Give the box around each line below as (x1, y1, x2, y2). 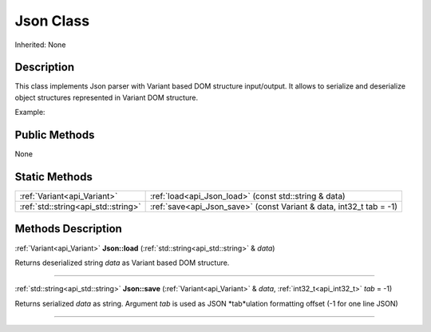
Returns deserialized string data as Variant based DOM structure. (14, 258, 230, 267)
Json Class (14, 12, 90, 30)
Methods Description (14, 222, 123, 235)
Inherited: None (14, 40, 66, 49)
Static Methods (14, 170, 93, 184)
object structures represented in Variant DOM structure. (14, 93, 199, 102)
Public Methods (14, 128, 95, 142)
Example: (14, 108, 45, 117)
